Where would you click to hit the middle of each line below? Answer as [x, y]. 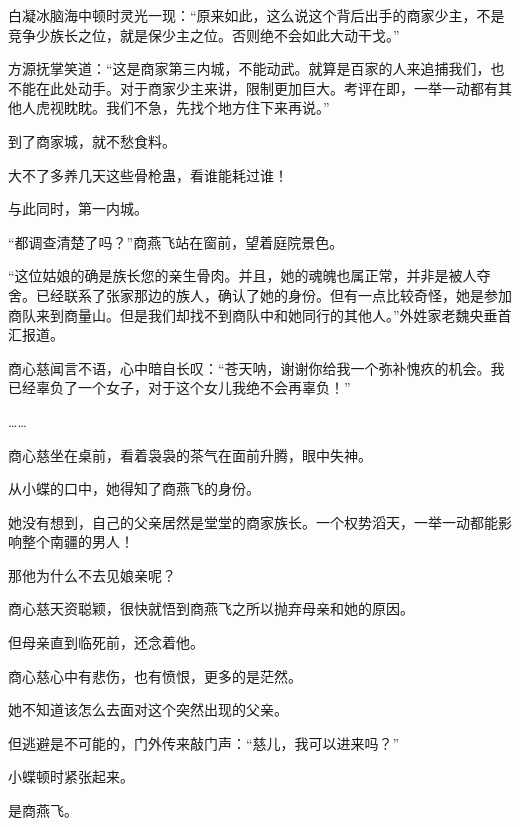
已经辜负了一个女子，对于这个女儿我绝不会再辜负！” [179, 387]
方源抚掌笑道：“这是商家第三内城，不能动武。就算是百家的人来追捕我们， [249, 68]
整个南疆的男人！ [77, 541]
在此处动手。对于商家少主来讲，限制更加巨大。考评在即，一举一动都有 [266, 87]
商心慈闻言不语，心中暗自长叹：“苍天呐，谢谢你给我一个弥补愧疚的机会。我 [256, 367]
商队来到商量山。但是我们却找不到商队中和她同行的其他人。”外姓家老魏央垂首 [260, 314]
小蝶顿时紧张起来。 [71, 776]
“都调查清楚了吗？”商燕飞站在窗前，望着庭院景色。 [176, 241]
